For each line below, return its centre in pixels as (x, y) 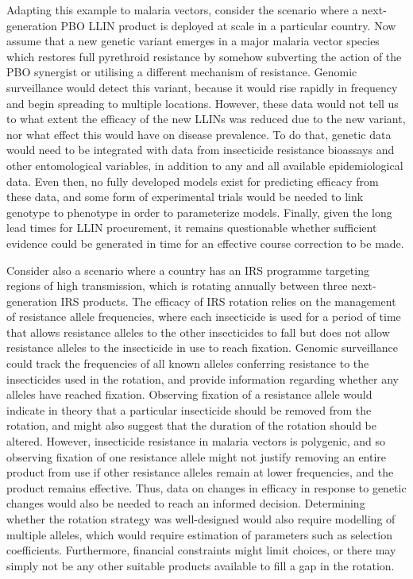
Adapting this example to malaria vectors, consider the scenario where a (182, 10)
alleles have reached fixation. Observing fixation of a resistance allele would (189, 394)
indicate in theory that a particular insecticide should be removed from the (189, 409)
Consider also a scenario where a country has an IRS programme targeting (188, 270)
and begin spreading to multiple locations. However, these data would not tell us (203, 103)
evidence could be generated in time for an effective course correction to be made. (205, 243)
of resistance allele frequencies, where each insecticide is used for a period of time (204, 317)
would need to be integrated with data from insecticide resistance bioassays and (201, 150)
